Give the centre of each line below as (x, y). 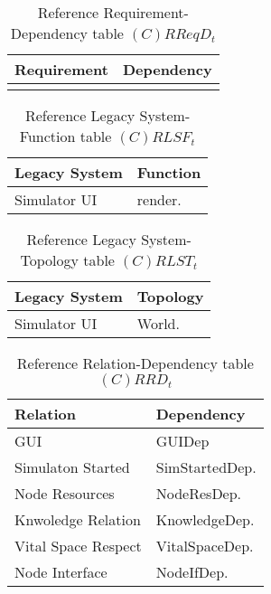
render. (159, 199)
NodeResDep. (199, 493)
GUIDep (182, 441)
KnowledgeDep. (205, 519)
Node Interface (61, 572)
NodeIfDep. (192, 572)
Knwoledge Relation (78, 519)
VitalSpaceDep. (205, 546)
